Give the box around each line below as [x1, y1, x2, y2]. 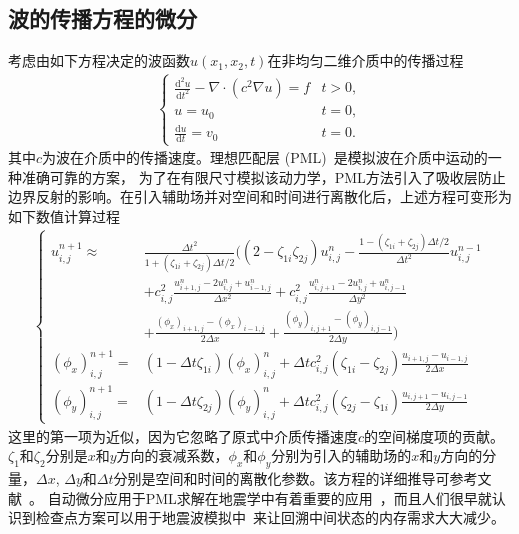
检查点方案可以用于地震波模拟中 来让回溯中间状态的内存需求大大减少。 [35, 507, 505, 528]
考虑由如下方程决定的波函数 [8, 50, 190, 71]
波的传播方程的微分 [8, 3, 197, 34]
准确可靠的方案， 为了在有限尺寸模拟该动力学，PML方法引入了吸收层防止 [21, 166, 506, 187]
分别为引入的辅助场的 [271, 445, 412, 466]
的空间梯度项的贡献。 [364, 425, 505, 446]
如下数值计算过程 [8, 206, 120, 227]
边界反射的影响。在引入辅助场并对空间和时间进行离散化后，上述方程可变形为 [8, 186, 512, 207]
